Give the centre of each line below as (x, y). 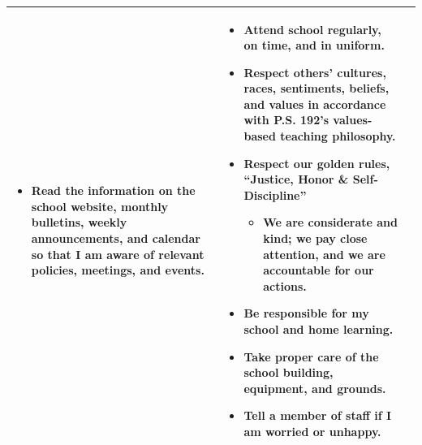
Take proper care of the (311, 356)
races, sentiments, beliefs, (316, 88)
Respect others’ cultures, (315, 72)
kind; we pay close (315, 238)
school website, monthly (100, 206)
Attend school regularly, (312, 29)
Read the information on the (113, 190)
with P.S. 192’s (286, 120)
